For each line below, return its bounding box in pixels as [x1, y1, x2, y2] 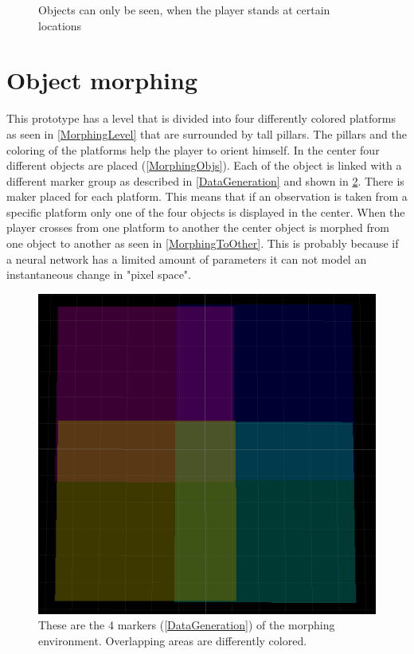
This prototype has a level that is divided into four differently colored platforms [6, 110, 396, 127]
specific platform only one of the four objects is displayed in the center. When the [6, 203, 405, 220]
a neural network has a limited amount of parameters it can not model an [6, 250, 367, 267]
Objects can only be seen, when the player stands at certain [38, 2, 330, 18]
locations [38, 17, 82, 33]
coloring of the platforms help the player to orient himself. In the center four [6, 141, 380, 158]
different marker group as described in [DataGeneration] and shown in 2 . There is [6, 172, 404, 189]
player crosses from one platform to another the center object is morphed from [6, 219, 389, 236]
